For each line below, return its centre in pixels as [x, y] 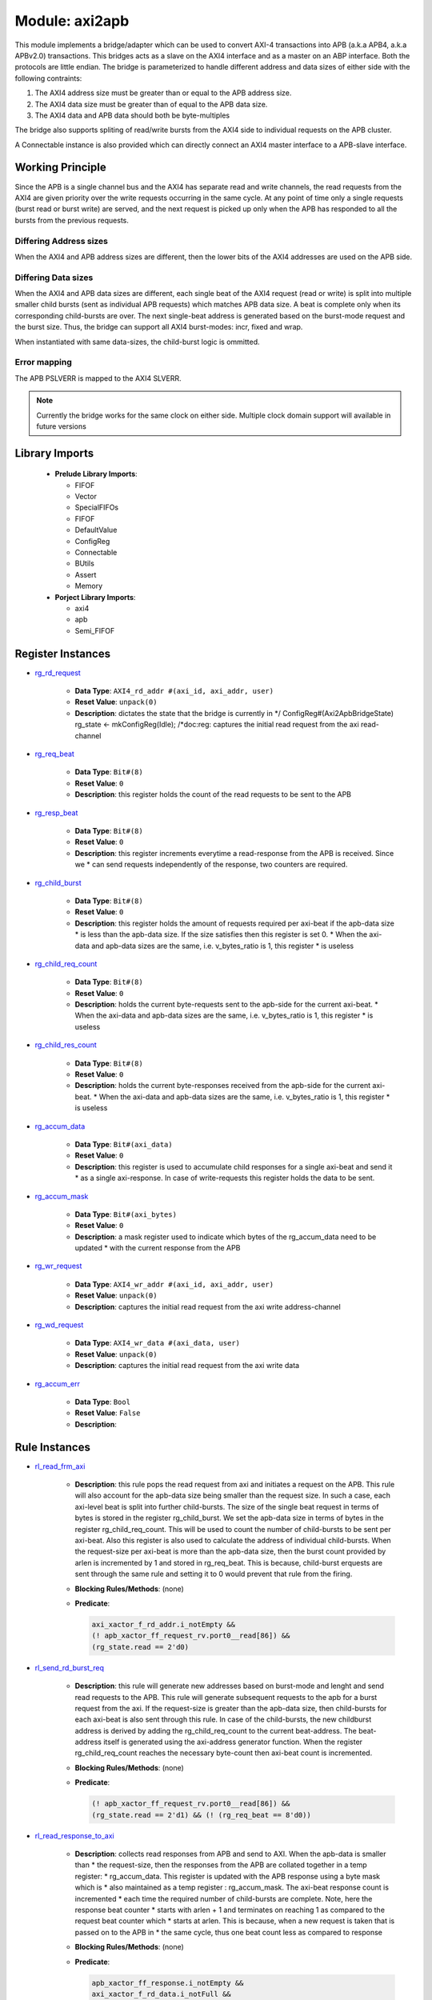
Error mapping [43, 362]
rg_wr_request [58, 1266]
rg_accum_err [57, 1383]
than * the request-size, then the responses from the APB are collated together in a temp [221, 1865]
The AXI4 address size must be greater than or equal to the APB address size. [163, 93]
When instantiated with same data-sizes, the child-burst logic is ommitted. [137, 342]
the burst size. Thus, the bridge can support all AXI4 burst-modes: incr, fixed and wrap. [159, 327]
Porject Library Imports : [95, 597]
